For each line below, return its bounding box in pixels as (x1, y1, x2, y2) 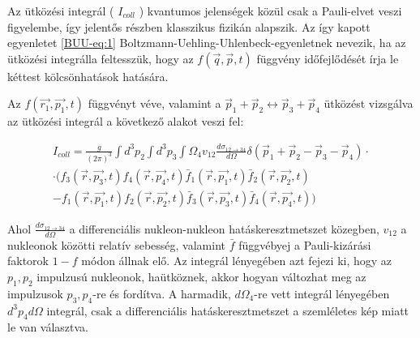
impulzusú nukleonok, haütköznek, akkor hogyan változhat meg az (36, 267, 366, 285)
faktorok (7, 252, 49, 269)
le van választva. (7, 319, 89, 336)
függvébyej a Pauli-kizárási (238, 236, 371, 253)
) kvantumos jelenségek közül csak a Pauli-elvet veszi (139, 2, 402, 19)
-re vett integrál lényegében (254, 285, 390, 302)
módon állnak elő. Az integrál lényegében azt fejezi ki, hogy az (81, 252, 392, 269)
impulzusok (7, 285, 63, 302)
